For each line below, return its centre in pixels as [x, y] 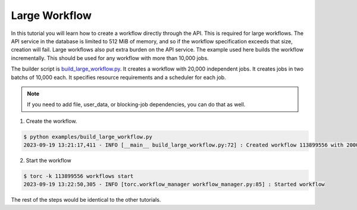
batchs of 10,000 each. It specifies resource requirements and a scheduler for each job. [118, 77]
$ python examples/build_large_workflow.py [88, 137]
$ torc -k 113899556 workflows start [79, 176]
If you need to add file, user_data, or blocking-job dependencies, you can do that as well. [136, 104]
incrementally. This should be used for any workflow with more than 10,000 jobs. [110, 58]
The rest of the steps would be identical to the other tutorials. [86, 200]
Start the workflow [48, 161]
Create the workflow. [51, 121]
